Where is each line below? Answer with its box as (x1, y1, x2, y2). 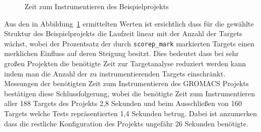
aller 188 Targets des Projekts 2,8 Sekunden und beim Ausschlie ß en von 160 (4, 98, 242, 109)
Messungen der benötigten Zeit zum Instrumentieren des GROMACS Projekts (4, 78, 249, 89)
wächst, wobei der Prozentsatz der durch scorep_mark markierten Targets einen (4, 38, 255, 48)
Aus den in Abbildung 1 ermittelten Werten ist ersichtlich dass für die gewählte (4, 18, 254, 29)
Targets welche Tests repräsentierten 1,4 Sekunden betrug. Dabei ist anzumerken (4, 108, 257, 118)
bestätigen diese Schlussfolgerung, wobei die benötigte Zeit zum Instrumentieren (4, 88, 255, 98)
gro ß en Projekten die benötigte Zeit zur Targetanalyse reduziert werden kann (4, 58, 246, 69)
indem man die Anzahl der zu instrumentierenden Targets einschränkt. (4, 68, 226, 78)
